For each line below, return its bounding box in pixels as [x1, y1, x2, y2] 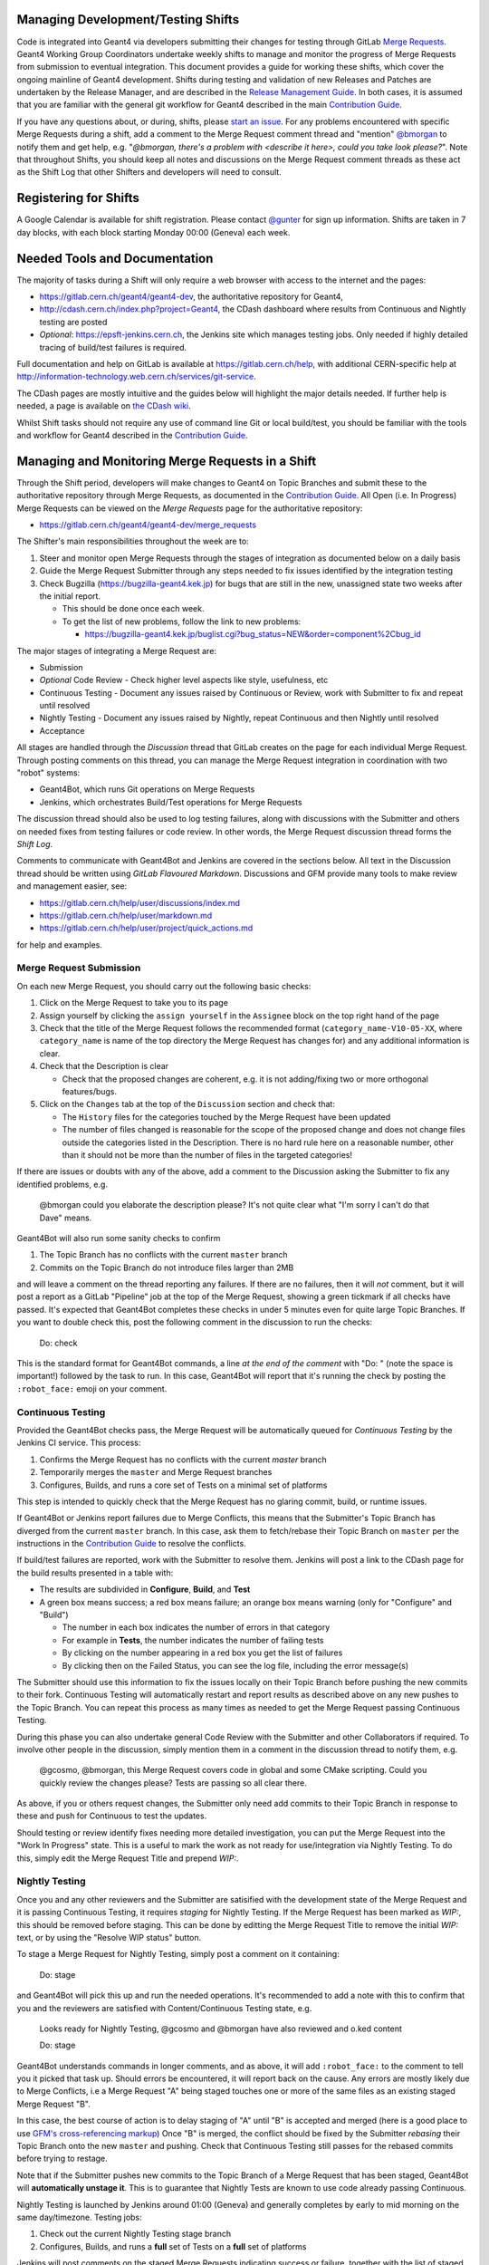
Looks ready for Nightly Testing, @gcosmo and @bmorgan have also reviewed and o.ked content [39, 2023, 403, 2034]
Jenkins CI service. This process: [16, 1437, 141, 1449]
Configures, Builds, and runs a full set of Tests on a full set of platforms [39, 2241, 307, 2251]
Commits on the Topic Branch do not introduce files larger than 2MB [39, 1262, 294, 1273]
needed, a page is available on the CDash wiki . [16, 400, 192, 411]
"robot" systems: [16, 767, 81, 778]
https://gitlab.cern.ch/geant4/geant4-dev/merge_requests [39, 519, 257, 530]
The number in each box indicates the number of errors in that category [62, 1622, 331, 1633]
